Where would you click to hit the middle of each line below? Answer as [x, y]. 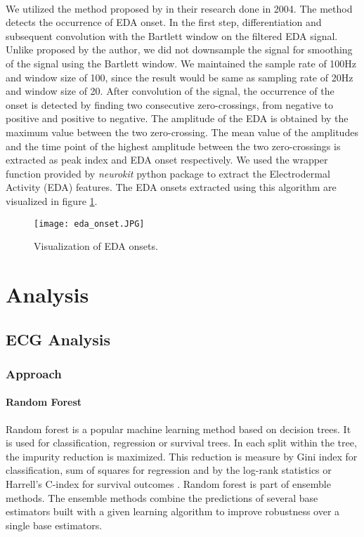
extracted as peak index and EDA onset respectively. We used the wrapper [167, 160]
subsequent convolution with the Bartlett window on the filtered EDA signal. [172, 35]
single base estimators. [54, 525]
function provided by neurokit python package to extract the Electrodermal [168, 173]
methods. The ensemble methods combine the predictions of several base [162, 497]
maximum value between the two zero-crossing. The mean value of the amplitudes [182, 132]
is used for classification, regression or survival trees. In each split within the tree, [181, 443]
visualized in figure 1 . [52, 200]
